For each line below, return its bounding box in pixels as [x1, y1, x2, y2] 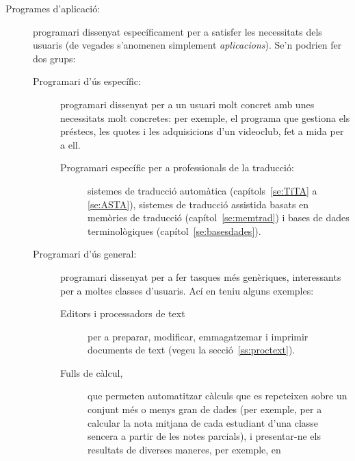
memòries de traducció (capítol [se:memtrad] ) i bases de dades [88, 210, 350, 225]
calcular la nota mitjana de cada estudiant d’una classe [88, 415, 319, 429]
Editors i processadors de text [60, 306, 185, 321]
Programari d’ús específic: [33, 74, 141, 88]
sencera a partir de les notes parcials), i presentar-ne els [88, 429, 321, 443]
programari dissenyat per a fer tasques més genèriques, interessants [60, 269, 341, 284]
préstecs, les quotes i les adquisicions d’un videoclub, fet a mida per [60, 124, 344, 138]
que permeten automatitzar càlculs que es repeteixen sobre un [88, 388, 347, 403]
